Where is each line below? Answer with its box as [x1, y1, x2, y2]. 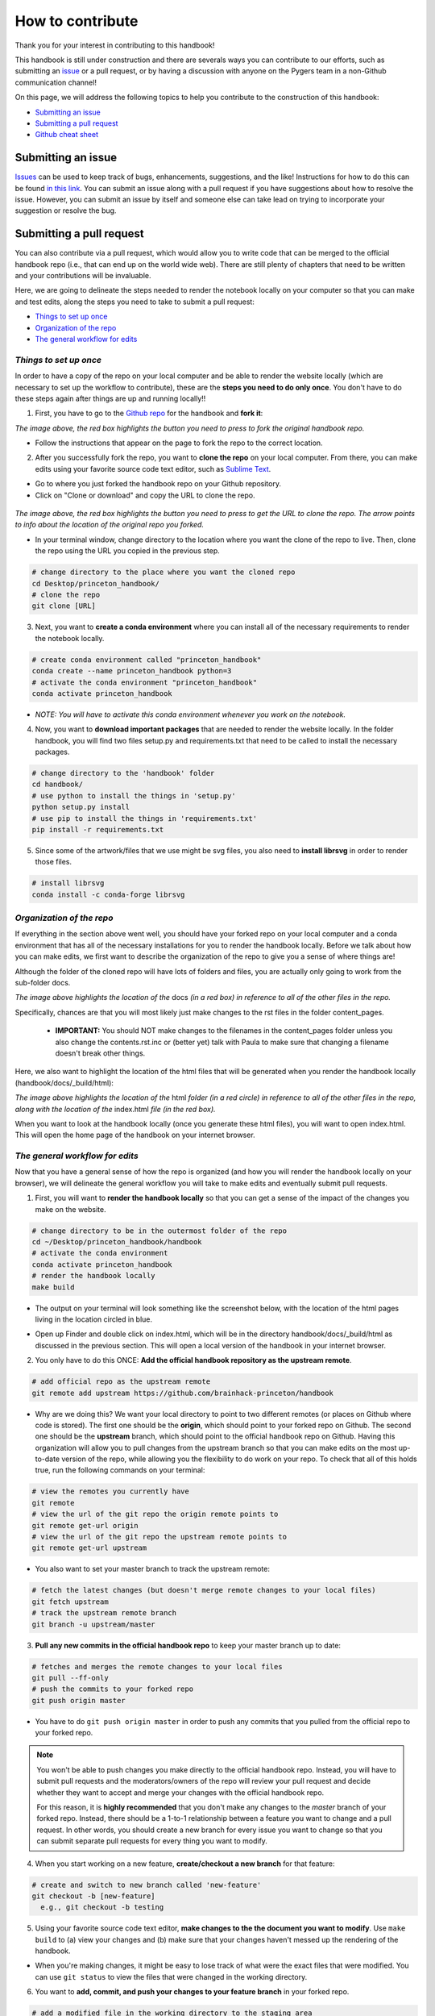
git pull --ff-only [31, 1673, 109, 1682]
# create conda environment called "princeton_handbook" [31, 655, 262, 664]
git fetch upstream [31, 1597, 109, 1606]
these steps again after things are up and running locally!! [14, 394, 206, 403]
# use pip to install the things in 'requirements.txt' [31, 814, 258, 823]
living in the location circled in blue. [35, 1314, 153, 1324]
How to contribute [14, 12, 139, 30]
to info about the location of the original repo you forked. [14, 520, 205, 530]
